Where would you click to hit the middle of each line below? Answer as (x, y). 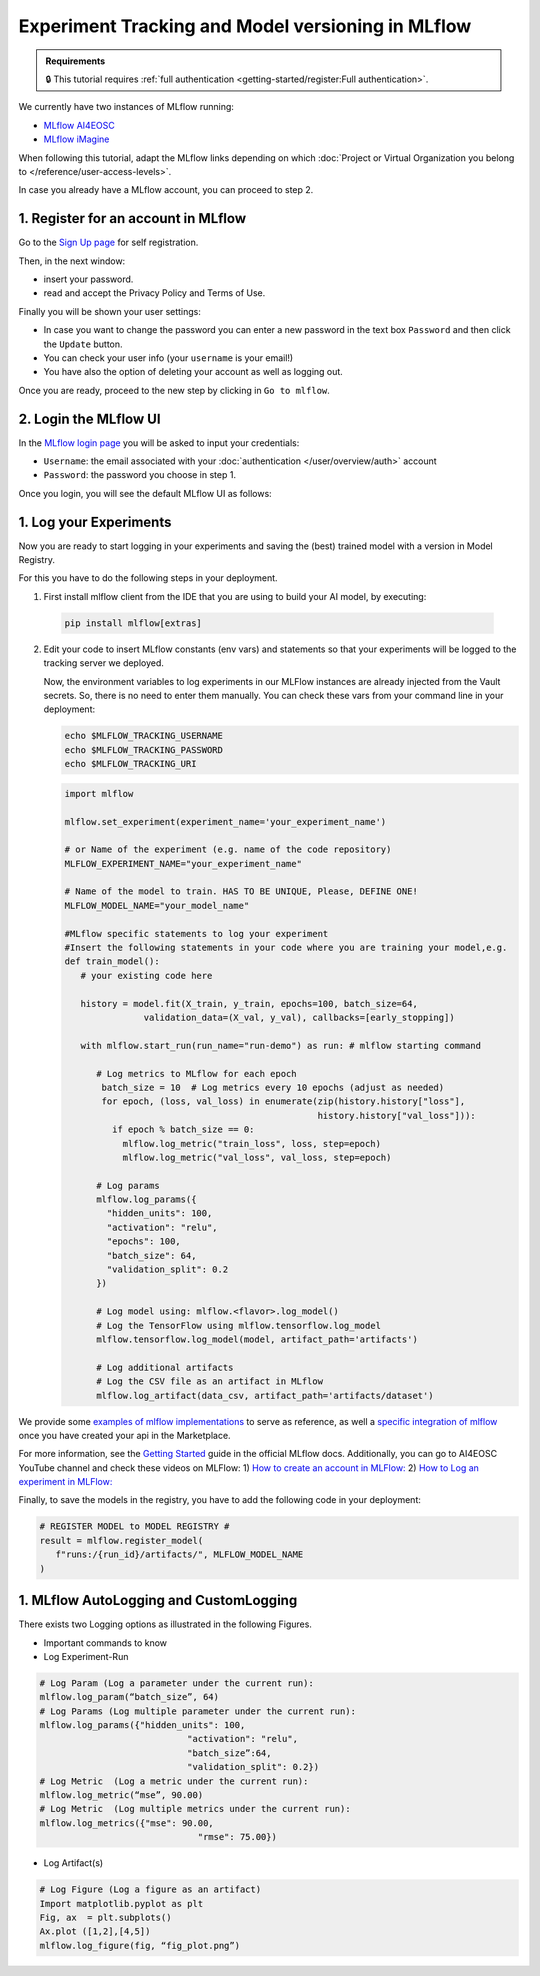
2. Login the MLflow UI (89, 418)
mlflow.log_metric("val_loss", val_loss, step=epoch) (257, 1157)
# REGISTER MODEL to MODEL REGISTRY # (134, 1526)
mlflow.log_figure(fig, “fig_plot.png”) (139, 1945)
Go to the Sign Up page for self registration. (108, 242)
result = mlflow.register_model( (121, 1540)
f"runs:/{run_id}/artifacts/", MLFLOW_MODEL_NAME (179, 1554)
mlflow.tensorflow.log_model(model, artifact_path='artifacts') (257, 1339)
